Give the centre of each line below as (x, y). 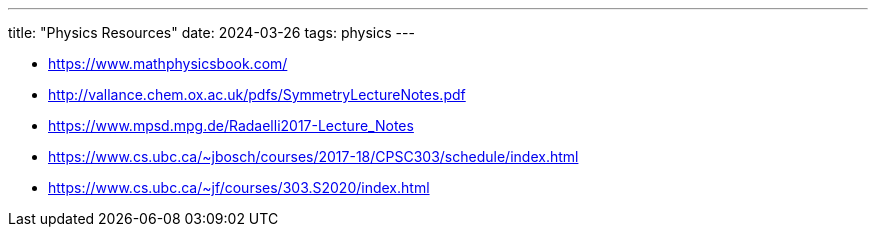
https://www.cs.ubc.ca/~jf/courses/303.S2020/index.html (239, 187)
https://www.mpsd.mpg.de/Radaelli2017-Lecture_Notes (231, 125)
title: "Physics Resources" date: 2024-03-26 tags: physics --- (211, 32)
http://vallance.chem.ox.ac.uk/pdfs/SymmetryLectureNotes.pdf (257, 94)
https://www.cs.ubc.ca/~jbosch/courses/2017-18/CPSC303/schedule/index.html (313, 156)
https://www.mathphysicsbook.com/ (168, 63)
